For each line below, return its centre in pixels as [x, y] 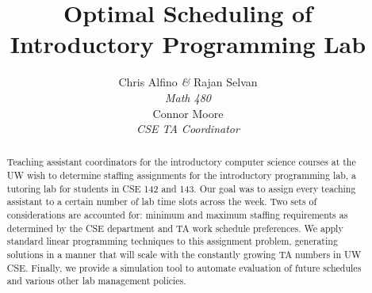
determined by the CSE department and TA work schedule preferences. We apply [175, 228]
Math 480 [188, 97]
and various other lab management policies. [96, 281]
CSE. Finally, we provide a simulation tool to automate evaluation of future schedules [184, 267]
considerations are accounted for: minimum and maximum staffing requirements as [177, 215]
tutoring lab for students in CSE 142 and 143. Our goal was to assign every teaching [181, 188]
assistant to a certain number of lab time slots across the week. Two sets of [162, 202]
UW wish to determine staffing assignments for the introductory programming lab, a [181, 175]
